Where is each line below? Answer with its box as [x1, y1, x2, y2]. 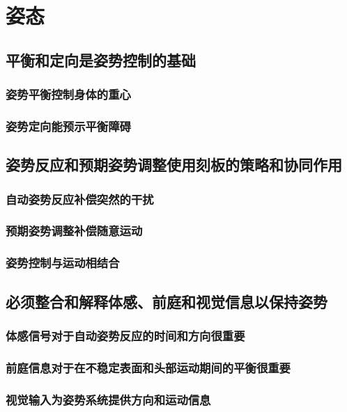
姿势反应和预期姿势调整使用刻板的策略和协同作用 [6, 154, 342, 175]
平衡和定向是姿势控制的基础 [6, 49, 196, 70]
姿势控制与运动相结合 [6, 254, 120, 271]
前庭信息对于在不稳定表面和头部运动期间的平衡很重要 [6, 358, 291, 376]
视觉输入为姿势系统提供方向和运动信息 [6, 390, 211, 408]
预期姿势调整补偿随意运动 [6, 222, 143, 239]
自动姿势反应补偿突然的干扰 [6, 190, 154, 207]
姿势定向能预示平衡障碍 [6, 117, 131, 134]
